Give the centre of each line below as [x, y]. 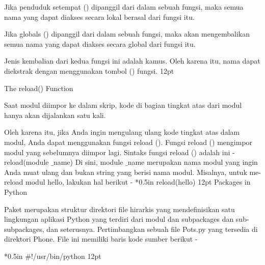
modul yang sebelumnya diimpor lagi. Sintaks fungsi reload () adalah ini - [120, 152]
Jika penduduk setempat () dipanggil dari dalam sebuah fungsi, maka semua [124, 7]
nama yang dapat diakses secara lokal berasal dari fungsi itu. [99, 17]
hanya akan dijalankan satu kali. [55, 115]
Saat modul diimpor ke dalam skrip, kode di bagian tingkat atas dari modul [123, 105]
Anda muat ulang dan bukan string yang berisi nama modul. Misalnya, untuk [126, 172]
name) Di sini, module [88, 162]
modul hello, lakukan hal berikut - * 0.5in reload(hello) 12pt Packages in [138, 182]
